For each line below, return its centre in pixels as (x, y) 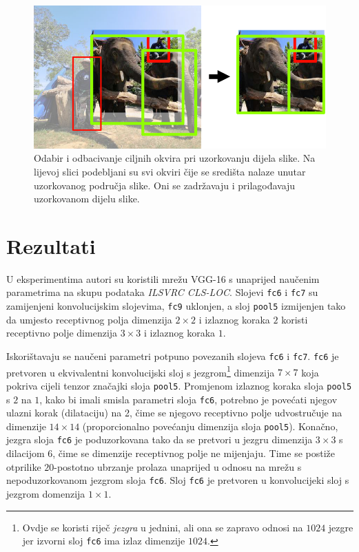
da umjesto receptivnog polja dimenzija (89, 319)
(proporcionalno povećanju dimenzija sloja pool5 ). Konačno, (210, 426)
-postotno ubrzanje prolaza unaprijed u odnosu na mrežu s (178, 466)
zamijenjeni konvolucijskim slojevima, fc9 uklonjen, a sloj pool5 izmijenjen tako (176, 306)
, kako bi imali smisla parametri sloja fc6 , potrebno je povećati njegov (188, 399)
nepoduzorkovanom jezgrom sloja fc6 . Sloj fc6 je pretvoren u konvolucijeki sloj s (178, 480)
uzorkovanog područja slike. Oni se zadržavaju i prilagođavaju (165, 185)
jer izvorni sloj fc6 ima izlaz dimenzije (104, 541)
